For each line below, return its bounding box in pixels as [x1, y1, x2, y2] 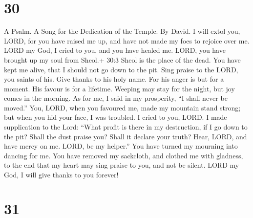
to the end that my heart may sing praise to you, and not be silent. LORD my [4, 160, 239, 170]
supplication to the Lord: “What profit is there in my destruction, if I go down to [4, 122, 248, 132]
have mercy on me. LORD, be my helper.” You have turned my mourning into [4, 141, 238, 151]
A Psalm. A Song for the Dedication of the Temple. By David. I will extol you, [4, 26, 240, 36]
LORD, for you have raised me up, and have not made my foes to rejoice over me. [4, 35, 250, 45]
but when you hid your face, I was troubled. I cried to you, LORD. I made [4, 112, 227, 122]
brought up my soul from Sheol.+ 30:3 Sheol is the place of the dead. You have [4, 54, 241, 65]
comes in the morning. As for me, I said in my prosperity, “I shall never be [4, 93, 228, 103]
